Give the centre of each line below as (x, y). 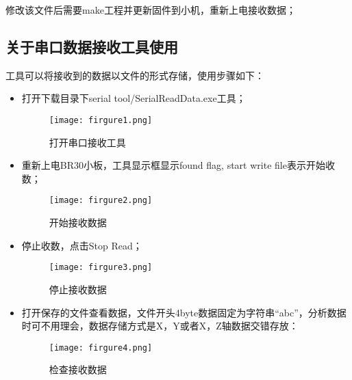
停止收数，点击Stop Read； (82, 245)
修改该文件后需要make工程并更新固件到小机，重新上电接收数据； (151, 10)
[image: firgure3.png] (101, 268)
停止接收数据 (78, 289)
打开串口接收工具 (87, 142)
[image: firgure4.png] (101, 348)
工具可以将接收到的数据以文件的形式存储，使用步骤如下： (135, 75)
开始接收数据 (78, 222)
